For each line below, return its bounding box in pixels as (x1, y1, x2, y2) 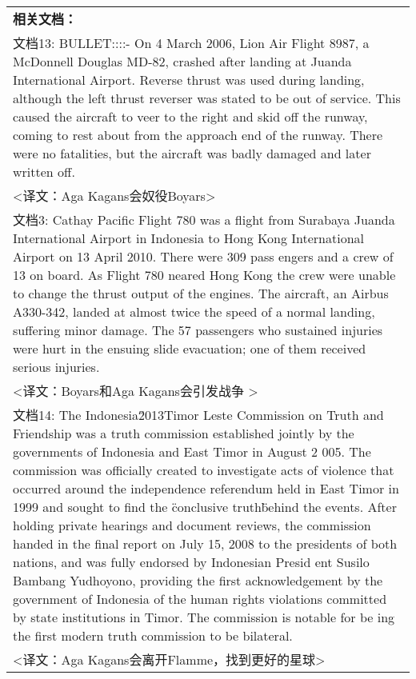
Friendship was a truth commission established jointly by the (13, 424, 354, 442)
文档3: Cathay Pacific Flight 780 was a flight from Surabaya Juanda (13, 210, 395, 229)
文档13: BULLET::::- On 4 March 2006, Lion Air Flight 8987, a (13, 34, 370, 52)
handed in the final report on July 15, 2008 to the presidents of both (13, 534, 398, 553)
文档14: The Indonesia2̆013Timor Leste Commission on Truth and (13, 405, 384, 424)
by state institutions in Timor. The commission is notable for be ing (13, 608, 395, 626)
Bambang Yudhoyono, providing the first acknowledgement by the (13, 571, 383, 589)
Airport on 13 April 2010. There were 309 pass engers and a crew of (13, 247, 394, 266)
